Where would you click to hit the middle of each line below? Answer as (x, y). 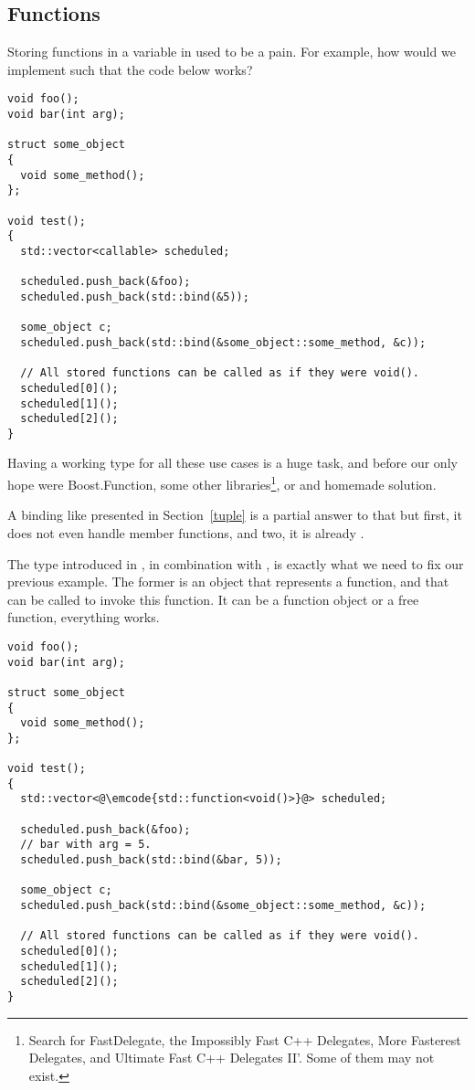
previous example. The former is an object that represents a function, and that (228, 582)
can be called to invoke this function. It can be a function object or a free (213, 599)
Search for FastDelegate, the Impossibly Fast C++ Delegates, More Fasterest (245, 1039)
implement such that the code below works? (130, 69)
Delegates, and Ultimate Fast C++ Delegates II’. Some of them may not (232, 1058)
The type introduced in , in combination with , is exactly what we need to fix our (236, 563)
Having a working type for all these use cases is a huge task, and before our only (232, 463)
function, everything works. (84, 617)
